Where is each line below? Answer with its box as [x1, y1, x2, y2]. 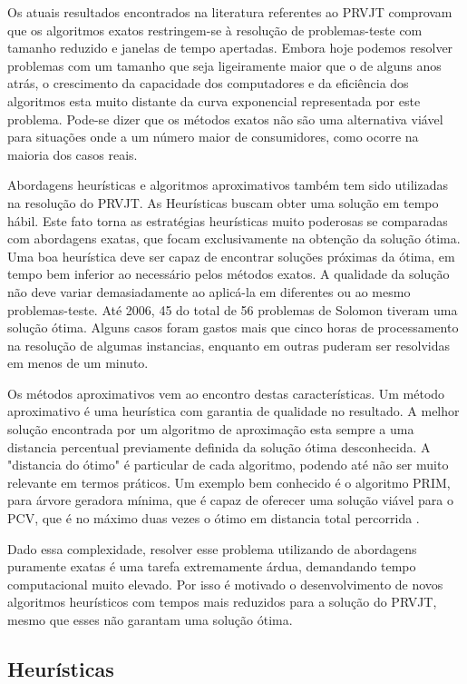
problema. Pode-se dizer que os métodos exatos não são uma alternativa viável [7, 109, 443, 128]
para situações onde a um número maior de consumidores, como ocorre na [7, 127, 419, 146]
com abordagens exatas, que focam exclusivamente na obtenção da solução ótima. [7, 229, 461, 248]
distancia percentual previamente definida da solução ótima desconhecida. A [7, 437, 431, 456]
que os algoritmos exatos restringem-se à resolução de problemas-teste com [7, 20, 423, 39]
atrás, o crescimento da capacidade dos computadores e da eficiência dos [7, 74, 409, 93]
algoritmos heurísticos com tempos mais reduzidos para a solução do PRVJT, [7, 592, 437, 611]
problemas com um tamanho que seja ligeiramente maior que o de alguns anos [7, 55, 442, 74]
